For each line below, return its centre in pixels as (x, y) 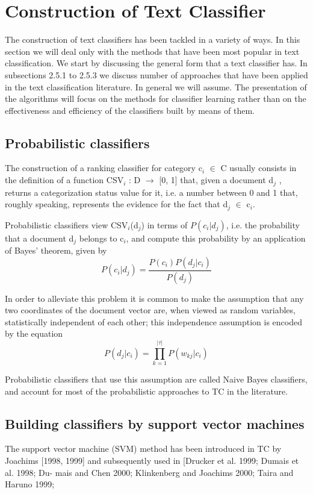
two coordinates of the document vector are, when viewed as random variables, (150, 310)
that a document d (39, 238)
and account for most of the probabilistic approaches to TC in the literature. (147, 391)
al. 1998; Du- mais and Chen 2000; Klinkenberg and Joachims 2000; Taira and (149, 472)
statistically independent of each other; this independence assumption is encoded (154, 321)
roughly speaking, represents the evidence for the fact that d (116, 204)
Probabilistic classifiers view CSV (67, 224)
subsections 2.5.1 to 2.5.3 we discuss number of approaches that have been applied (156, 74)
